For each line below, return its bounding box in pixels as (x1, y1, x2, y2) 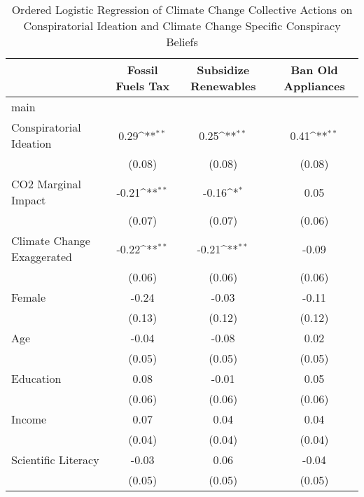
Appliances (283, 78, 345, 94)
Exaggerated (11, 248, 72, 265)
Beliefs (166, 34, 198, 50)
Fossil (127, 62, 158, 78)
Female (11, 289, 46, 305)
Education (11, 370, 62, 386)
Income (11, 411, 47, 427)
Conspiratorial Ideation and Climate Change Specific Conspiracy (23, 17, 341, 34)
